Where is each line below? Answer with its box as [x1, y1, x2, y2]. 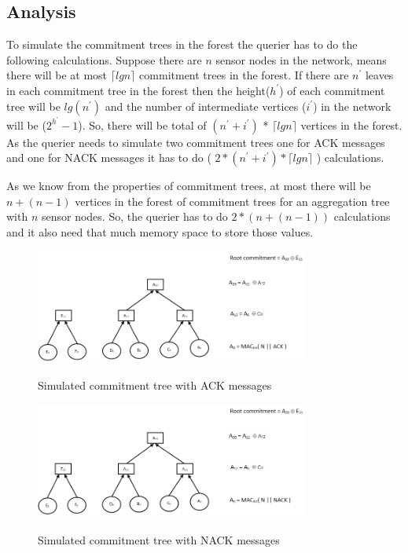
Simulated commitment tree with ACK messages [38, 377, 272, 394]
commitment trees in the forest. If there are [139, 67, 349, 83]
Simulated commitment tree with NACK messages [38, 531, 280, 548]
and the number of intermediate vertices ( [105, 97, 307, 114]
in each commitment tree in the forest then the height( [6, 82, 270, 98]
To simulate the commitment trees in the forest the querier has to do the [6, 36, 358, 53]
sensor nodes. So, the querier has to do [41, 208, 228, 225]
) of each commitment [279, 82, 385, 98]
